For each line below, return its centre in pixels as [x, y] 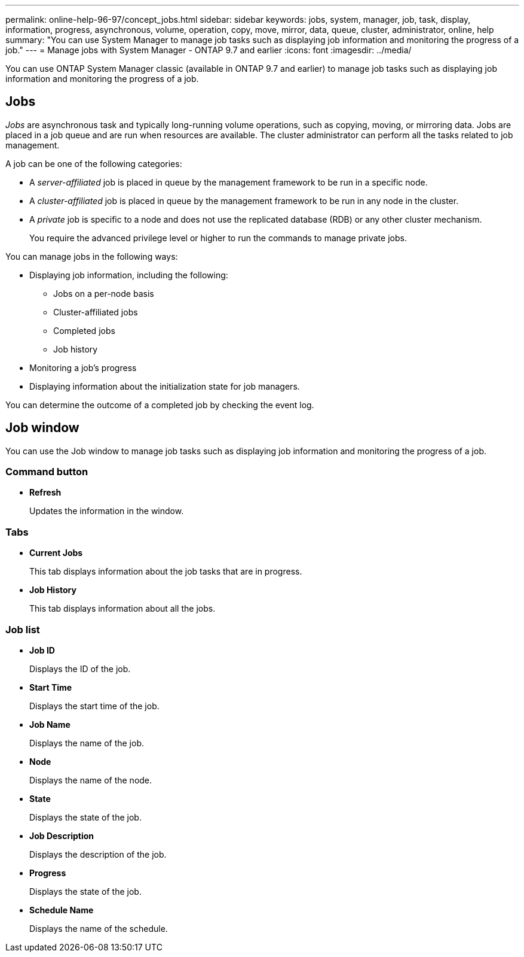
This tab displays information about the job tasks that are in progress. [166, 572]
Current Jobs [56, 553]
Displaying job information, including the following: [129, 275]
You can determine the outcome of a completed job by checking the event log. [160, 405]
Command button [47, 472]
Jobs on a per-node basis [104, 293]
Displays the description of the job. [98, 854]
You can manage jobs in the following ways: [92, 256]
